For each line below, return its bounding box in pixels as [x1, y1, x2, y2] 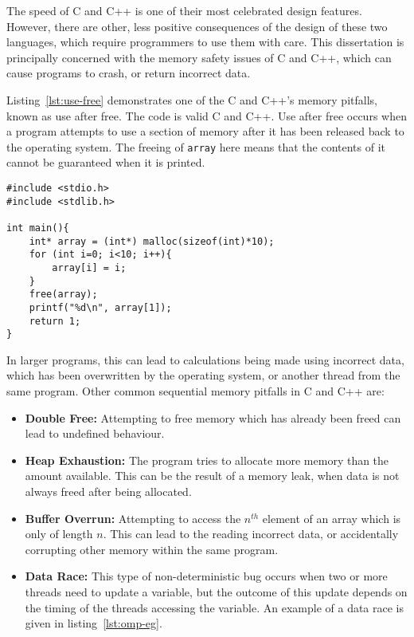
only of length [25, 525, 93, 542]
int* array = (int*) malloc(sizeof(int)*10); [29, 235, 275, 247]
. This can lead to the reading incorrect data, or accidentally [103, 525, 399, 542]
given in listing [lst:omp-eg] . [25, 615, 162, 631]
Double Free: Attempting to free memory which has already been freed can [25, 409, 401, 426]
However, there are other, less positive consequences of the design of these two [6, 18, 388, 34]
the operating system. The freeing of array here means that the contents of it [6, 138, 386, 155]
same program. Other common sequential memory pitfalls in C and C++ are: [6, 383, 385, 399]
